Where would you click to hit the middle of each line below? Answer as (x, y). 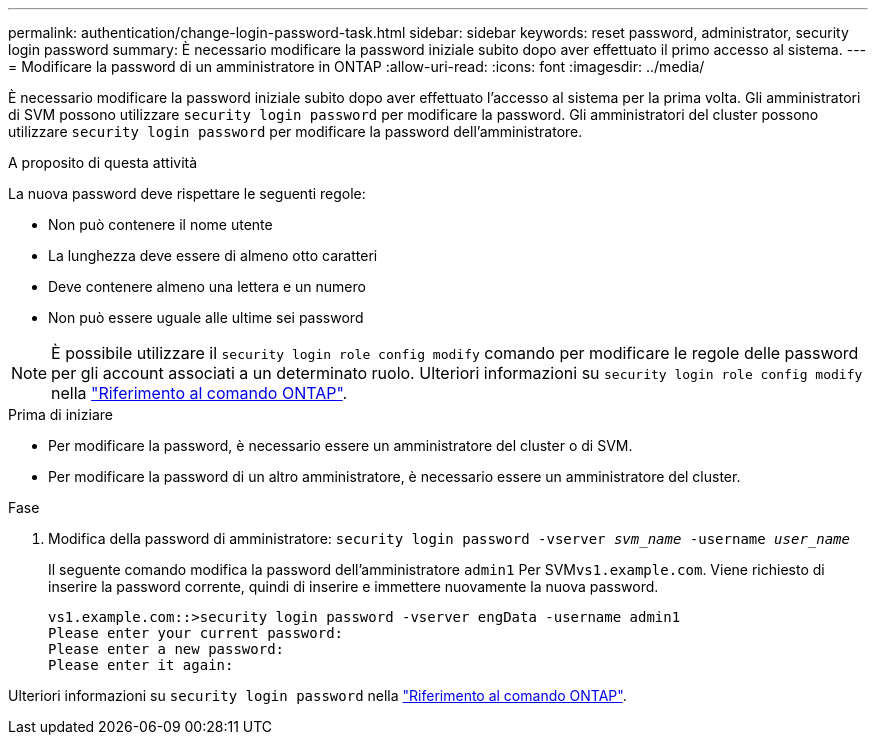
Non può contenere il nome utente (160, 224)
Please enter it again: (141, 665)
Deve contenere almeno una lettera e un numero (207, 286)
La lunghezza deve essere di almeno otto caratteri (213, 255)
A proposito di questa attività (103, 162)
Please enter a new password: (166, 649)
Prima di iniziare (60, 414)
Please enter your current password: (196, 633)
